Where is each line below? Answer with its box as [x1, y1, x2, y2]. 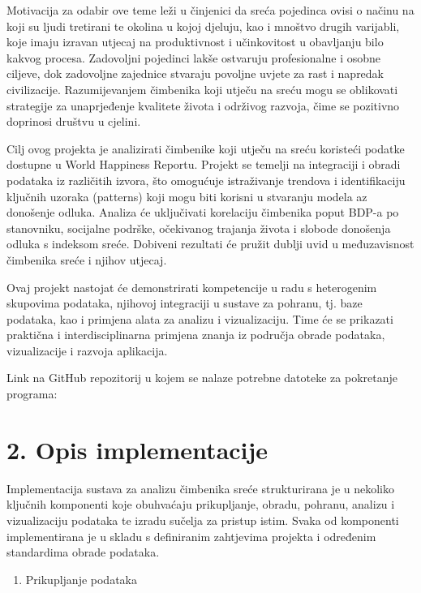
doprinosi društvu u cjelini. [6, 113, 141, 130]
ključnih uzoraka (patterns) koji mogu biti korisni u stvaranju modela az [6, 187, 367, 204]
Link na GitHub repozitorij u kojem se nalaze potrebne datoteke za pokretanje [6, 369, 397, 386]
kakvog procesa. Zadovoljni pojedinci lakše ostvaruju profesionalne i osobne [6, 49, 380, 66]
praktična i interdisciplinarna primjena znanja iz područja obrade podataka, [6, 326, 385, 343]
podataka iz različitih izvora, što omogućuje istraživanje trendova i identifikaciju [6, 171, 406, 188]
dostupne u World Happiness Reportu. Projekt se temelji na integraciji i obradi [6, 156, 401, 173]
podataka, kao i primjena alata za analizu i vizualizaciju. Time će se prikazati [6, 310, 393, 327]
